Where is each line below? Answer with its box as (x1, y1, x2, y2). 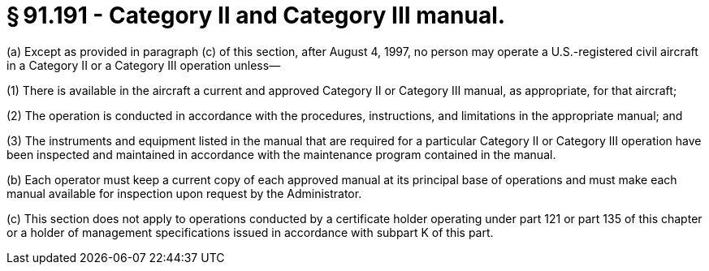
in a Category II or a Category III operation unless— (6, 58, 281, 72)
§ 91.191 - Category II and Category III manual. (6, 2, 506, 29)
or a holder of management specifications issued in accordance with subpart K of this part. (6, 225, 494, 239)
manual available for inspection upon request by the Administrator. (6, 186, 362, 200)
